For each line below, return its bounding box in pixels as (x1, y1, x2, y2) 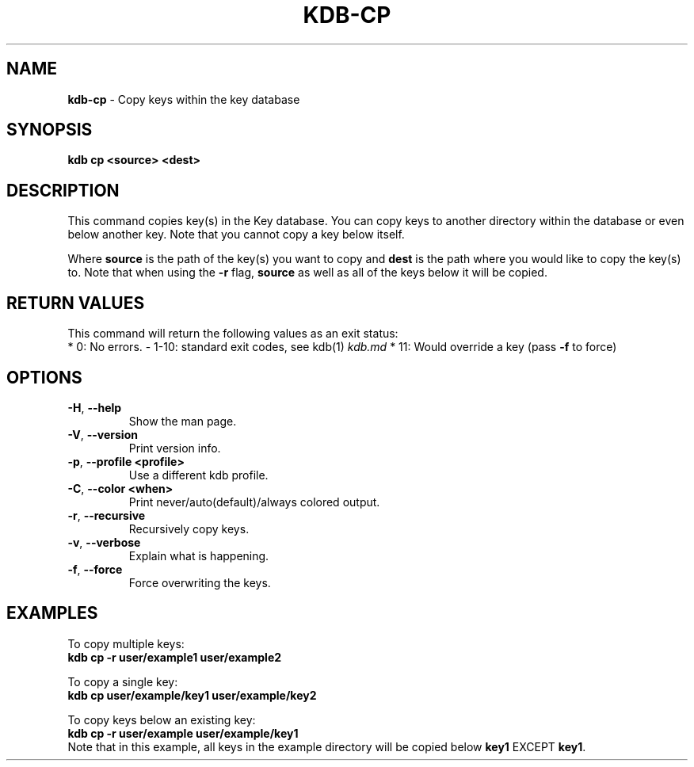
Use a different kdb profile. (128, 467, 269, 482)
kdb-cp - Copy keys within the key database (67, 92, 300, 106)
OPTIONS (6, 367, 82, 387)
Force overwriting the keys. (128, 575, 271, 590)
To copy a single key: (67, 674, 178, 689)
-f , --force (67, 562, 123, 576)
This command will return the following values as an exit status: (67, 326, 398, 341)
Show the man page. (128, 414, 237, 428)
